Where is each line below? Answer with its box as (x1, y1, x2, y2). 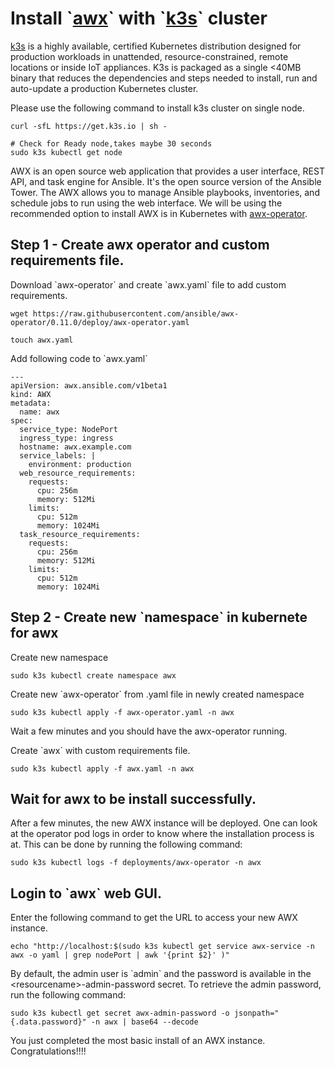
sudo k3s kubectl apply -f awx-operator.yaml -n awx (10, 707, 235, 717)
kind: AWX (10, 389, 52, 399)
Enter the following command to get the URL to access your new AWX (10, 912, 298, 924)
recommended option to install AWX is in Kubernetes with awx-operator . (10, 207, 308, 219)
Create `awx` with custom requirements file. (10, 744, 191, 756)
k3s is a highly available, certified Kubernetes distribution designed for (10, 40, 302, 52)
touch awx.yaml (10, 335, 74, 345)
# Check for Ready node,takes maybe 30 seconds (10, 138, 213, 149)
